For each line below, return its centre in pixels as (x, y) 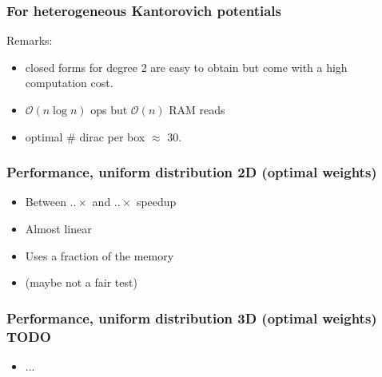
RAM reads (197, 109)
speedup (156, 202)
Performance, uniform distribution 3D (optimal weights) (192, 317)
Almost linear (58, 228)
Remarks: (30, 40)
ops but (109, 109)
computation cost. (69, 83)
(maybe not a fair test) (81, 282)
